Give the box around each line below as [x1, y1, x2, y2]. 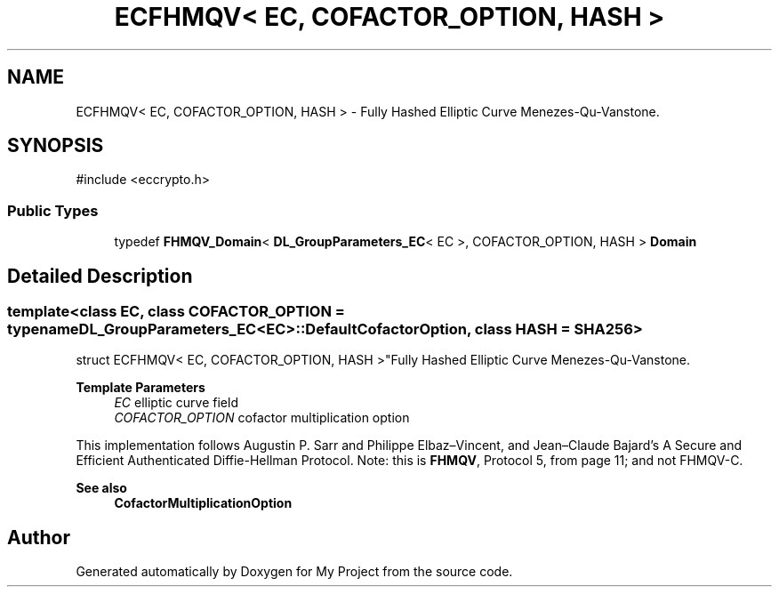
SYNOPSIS [7, 134, 104, 157]
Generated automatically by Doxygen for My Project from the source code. [76, 564, 513, 580]
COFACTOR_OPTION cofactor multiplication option [114, 410, 410, 426]
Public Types [7, 201, 99, 220]
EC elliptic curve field [114, 395, 238, 411]
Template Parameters [76, 380, 205, 396]
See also [76, 480, 127, 496]
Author [7, 526, 70, 549]
